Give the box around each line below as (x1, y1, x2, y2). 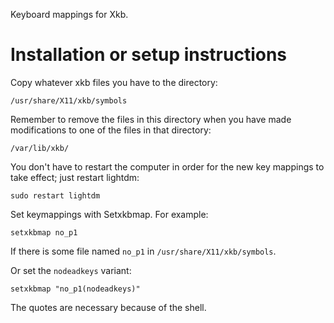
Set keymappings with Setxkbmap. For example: (10, 208, 209, 220)
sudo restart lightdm (10, 190, 101, 201)
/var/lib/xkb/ (10, 143, 70, 153)
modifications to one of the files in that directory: (10, 124, 212, 136)
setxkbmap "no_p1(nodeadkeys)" (10, 284, 141, 294)
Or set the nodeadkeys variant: (10, 264, 132, 276)
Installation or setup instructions (10, 44, 288, 66)
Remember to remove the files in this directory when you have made (10, 113, 292, 125)
